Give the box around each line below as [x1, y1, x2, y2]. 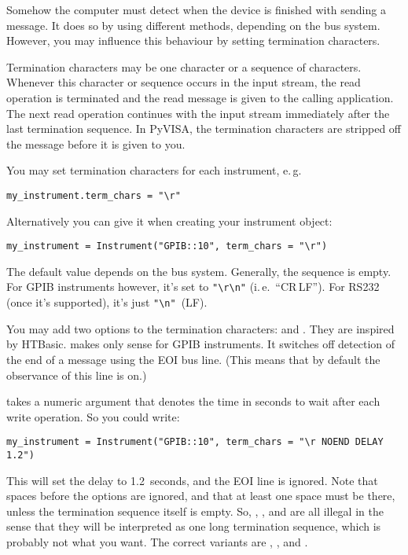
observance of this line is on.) [6, 366, 147, 383]
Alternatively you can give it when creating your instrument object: [6, 212, 333, 229]
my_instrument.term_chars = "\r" [6, 189, 181, 201]
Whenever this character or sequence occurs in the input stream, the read [6, 74, 361, 90]
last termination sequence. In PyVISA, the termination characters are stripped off [6, 120, 402, 137]
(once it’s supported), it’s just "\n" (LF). [6, 294, 208, 311]
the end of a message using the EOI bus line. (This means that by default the [6, 351, 380, 367]
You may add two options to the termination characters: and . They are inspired [6, 320, 395, 336]
